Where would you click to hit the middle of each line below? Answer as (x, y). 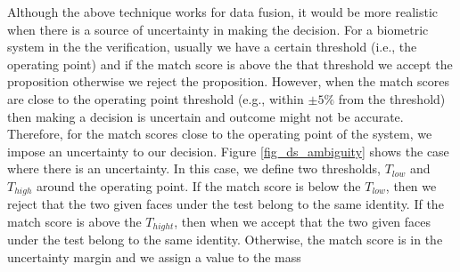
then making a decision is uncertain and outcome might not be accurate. (205, 116)
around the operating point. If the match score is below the (199, 185)
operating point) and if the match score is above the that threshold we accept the (230, 64)
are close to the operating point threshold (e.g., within (156, 98)
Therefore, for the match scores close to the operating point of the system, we (220, 134)
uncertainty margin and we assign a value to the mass (154, 257)
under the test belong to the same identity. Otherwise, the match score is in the (225, 240)
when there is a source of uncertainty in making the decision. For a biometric (218, 29)
